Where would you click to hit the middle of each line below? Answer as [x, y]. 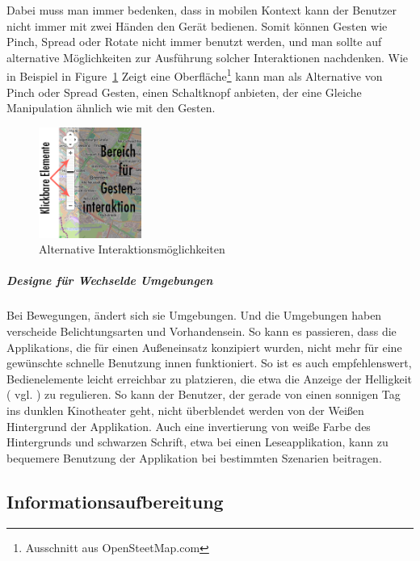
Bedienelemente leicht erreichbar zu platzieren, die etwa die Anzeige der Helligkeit [209, 378]
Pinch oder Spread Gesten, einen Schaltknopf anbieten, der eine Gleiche [184, 92]
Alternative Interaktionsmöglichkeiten [132, 249]
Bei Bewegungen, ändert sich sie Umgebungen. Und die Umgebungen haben [194, 315]
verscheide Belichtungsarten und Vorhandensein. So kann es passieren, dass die [202, 331]
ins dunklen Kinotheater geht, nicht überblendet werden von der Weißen [185, 410]
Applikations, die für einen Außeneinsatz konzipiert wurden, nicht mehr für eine [204, 347]
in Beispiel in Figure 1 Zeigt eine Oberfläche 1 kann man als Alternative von [195, 75]
